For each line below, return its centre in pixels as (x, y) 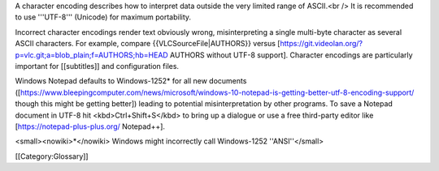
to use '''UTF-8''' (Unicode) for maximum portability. (103, 17)
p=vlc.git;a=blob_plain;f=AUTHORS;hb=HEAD (91, 55)
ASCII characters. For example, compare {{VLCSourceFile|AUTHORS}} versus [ (148, 44)
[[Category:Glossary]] (52, 156)
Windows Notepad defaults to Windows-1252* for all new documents (131, 81)
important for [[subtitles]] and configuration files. (97, 66)
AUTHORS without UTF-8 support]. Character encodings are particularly (291, 55)
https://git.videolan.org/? (322, 44)
